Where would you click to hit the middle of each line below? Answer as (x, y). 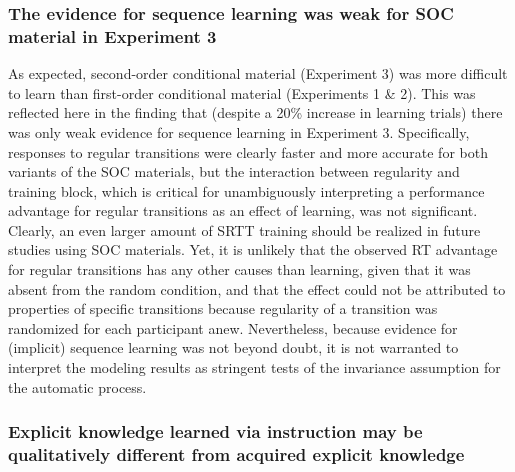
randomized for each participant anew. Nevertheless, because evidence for (233, 327)
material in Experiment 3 (112, 35)
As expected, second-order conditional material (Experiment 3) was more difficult (258, 73)
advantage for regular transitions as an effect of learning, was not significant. (243, 210)
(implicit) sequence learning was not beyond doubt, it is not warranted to (233, 347)
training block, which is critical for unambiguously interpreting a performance (246, 190)
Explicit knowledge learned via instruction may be (215, 431)
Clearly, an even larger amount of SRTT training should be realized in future (244, 229)
